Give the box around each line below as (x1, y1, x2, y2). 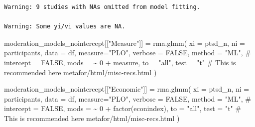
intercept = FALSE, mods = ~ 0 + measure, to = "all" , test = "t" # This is (4, 57, 236, 67)
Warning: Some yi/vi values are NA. (4, 23, 126, 30)
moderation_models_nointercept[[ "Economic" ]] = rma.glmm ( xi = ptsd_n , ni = (4, 84, 250, 94)
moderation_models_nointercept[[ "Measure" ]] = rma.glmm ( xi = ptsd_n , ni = (4, 37, 245, 48)
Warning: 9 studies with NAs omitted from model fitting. (4, 3, 200, 10)
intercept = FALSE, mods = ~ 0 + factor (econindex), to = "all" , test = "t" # (4, 103, 242, 114)
